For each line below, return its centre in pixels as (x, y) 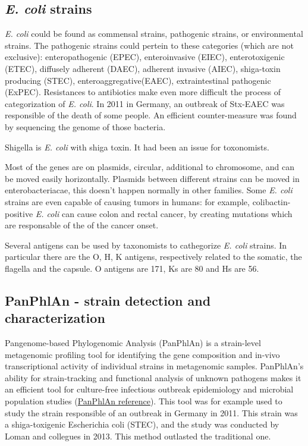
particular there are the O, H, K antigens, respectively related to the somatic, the (153, 257)
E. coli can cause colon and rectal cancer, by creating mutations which (164, 213)
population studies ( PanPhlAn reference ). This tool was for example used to (144, 401)
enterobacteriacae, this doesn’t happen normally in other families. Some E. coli (149, 190)
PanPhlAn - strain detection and (108, 300)
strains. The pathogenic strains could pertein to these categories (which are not (149, 45)
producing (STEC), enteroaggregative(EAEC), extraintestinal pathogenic (138, 80)
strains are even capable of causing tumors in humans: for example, (127, 201)
